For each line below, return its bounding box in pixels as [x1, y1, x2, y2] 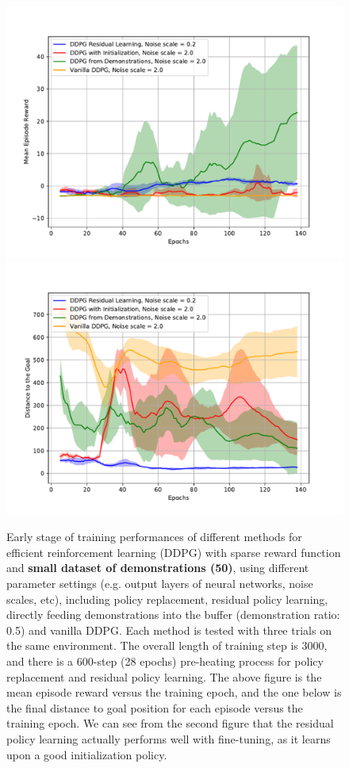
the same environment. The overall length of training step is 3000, [6, 637, 328, 654]
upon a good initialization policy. [6, 746, 167, 762]
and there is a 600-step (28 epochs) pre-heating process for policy [6, 652, 324, 669]
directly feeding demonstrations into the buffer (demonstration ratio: [6, 606, 340, 623]
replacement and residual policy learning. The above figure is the [6, 668, 322, 685]
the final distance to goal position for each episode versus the [6, 699, 303, 716]
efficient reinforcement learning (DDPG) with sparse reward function [6, 543, 341, 560]
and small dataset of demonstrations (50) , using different [6, 559, 309, 576]
